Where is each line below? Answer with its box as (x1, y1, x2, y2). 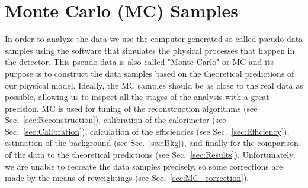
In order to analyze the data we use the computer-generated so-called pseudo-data (5, 33, 303, 45)
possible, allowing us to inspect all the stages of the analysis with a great (5, 90, 269, 103)
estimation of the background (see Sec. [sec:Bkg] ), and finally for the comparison (5, 137, 299, 149)
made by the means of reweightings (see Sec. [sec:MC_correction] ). (5, 171, 249, 184)
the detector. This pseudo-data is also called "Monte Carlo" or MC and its (5, 56, 274, 68)
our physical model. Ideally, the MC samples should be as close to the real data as (5, 79, 303, 91)
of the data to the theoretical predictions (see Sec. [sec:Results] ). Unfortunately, (5, 148, 296, 161)
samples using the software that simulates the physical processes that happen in (5, 44, 295, 56)
